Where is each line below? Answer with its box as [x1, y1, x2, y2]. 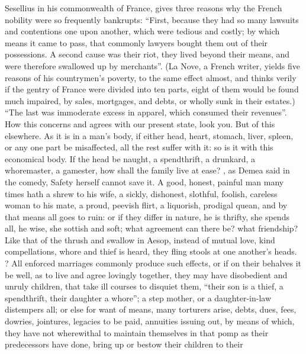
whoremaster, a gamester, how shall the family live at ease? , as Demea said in [5, 164, 290, 176]
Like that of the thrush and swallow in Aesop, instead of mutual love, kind [5, 233, 275, 246]
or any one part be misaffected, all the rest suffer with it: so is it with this [5, 141, 273, 153]
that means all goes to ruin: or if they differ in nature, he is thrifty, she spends [5, 210, 289, 223]
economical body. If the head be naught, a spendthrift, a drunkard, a [5, 152, 255, 165]
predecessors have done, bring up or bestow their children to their [5, 338, 243, 350]
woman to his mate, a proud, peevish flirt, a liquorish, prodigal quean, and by [5, 199, 288, 211]
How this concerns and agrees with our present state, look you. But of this [5, 117, 275, 130]
